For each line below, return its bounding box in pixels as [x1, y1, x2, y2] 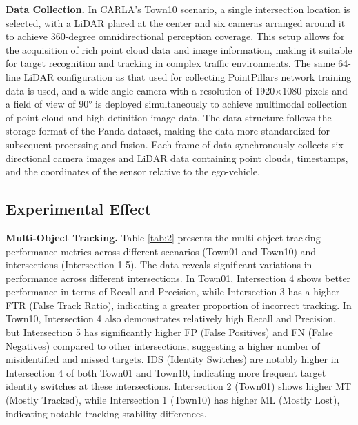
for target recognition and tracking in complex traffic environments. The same [6, 56, 335, 70]
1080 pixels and [282, 83, 348, 97]
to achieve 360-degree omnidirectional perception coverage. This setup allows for [6, 29, 345, 43]
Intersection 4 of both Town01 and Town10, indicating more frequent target [6, 365, 326, 379]
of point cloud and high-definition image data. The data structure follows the [6, 110, 332, 124]
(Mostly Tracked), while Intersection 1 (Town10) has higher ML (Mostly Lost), [6, 393, 340, 407]
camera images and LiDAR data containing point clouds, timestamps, [53, 150, 348, 165]
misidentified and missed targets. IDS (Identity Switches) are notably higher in [6, 352, 339, 366]
